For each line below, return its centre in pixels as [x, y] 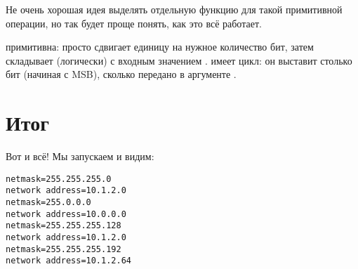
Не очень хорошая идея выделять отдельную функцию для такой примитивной [174, 9]
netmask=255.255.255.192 [64, 249]
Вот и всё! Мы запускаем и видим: [80, 156]
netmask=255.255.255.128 [64, 226]
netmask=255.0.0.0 [48, 202]
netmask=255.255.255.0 [59, 179]
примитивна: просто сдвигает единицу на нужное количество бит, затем [160, 47]
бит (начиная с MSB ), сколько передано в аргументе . [121, 74]
